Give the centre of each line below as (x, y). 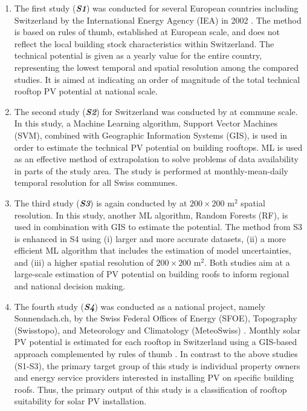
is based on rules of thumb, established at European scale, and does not (147, 32)
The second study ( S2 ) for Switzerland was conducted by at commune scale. (156, 111)
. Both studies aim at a (247, 262)
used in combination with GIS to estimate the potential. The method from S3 (158, 227)
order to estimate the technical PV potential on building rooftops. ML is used (158, 147)
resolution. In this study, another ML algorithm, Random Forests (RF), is (151, 215)
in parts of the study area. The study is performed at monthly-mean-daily (151, 170)
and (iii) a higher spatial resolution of (84, 262)
